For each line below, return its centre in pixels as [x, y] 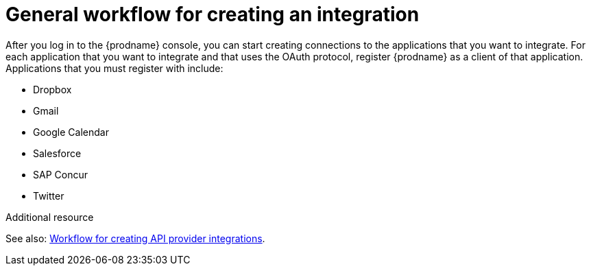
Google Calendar [71, 132]
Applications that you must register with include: [114, 68]
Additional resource [50, 217]
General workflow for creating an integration [213, 14]
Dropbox [52, 89]
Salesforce [57, 153]
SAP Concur [60, 174]
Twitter [49, 196]
